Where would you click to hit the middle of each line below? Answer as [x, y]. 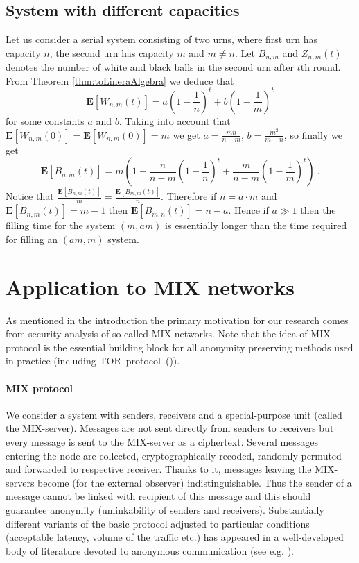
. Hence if [248, 210]
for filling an [32, 238]
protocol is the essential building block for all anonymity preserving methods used [179, 347]
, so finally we [313, 134]
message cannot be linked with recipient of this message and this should [158, 496]
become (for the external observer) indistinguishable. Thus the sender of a [195, 482]
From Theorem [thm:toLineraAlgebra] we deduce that [120, 80]
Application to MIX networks [150, 286]
